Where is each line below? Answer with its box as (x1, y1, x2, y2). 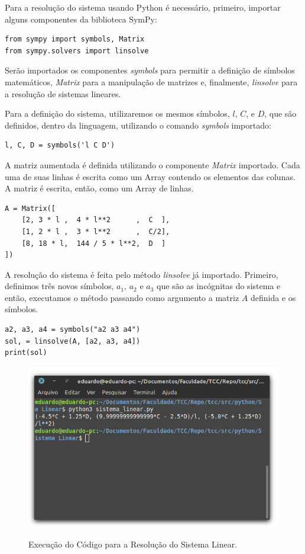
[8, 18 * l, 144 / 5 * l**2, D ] (21, 239, 166, 248)
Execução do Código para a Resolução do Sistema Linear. (28, 537, 238, 550)
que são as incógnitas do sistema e (157, 280, 281, 292)
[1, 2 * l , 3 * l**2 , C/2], (21, 227, 170, 236)
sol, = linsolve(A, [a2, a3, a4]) (5, 337, 141, 345)
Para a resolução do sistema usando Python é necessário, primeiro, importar (5, 1, 281, 13)
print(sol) (5, 348, 47, 357)
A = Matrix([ (5, 204, 56, 213)
